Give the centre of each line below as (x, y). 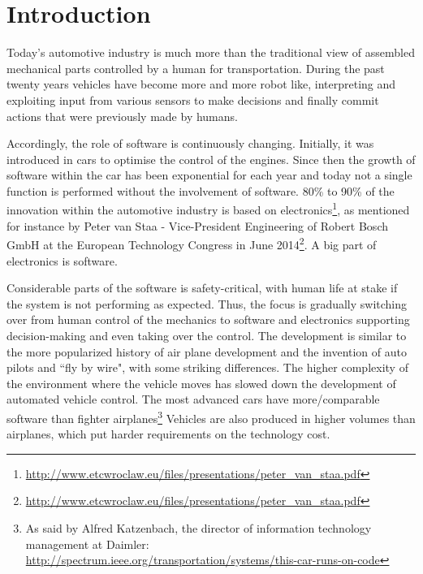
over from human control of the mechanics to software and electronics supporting (208, 319)
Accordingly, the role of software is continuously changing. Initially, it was (190, 143)
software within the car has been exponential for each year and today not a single (209, 175)
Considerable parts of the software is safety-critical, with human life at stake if (202, 288)
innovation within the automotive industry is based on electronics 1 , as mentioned (208, 209)
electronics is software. (62, 260)
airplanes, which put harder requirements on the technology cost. (168, 434)
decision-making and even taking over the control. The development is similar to (207, 335)
